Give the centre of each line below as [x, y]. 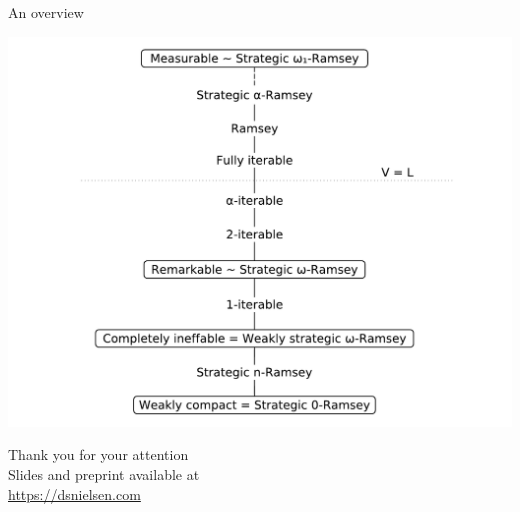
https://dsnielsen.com [74, 493]
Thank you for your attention [98, 454]
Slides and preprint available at [104, 474]
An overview [46, 12]
